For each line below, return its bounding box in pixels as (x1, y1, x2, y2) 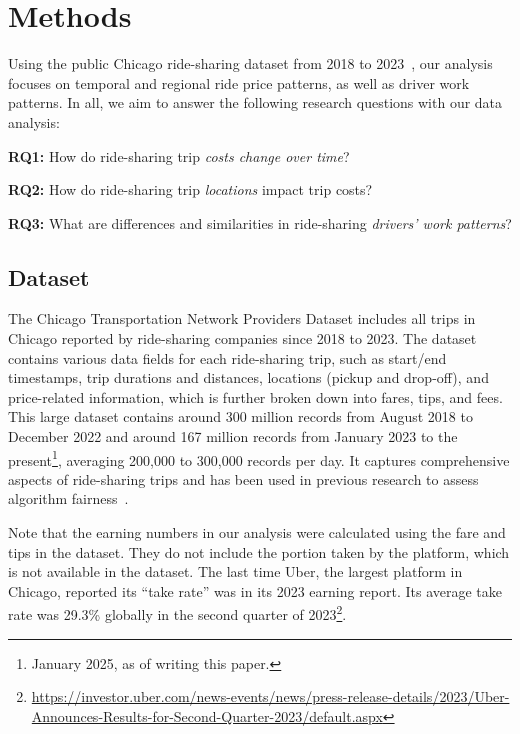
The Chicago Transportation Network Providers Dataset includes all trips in (8, 308, 476, 329)
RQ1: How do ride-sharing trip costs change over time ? (8, 145, 350, 166)
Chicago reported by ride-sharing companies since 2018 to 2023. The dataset (8, 328, 477, 349)
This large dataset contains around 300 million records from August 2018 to (8, 406, 473, 427)
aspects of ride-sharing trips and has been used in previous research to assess (8, 468, 479, 489)
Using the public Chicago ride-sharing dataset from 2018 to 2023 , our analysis (8, 53, 493, 74)
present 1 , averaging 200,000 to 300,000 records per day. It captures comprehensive (8, 446, 510, 470)
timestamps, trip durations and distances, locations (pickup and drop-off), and (8, 367, 489, 388)
